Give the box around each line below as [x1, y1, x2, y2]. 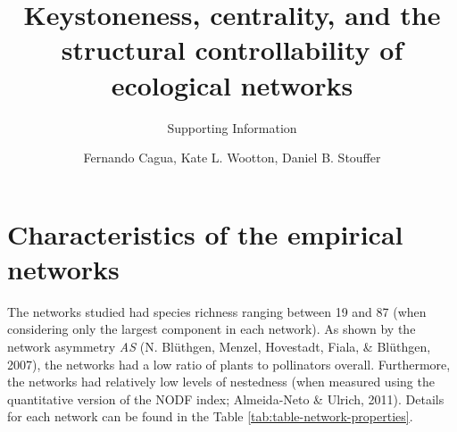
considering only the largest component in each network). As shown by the [7, 320, 416, 338]
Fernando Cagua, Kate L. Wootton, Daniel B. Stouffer [83, 148, 381, 167]
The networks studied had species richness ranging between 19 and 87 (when [7, 302, 427, 320]
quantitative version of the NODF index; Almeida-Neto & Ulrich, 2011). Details [7, 389, 445, 408]
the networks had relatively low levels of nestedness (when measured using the [7, 372, 435, 391]
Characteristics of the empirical [7, 215, 403, 252]
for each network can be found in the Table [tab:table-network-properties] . [7, 407, 413, 426]
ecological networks [111, 66, 353, 103]
